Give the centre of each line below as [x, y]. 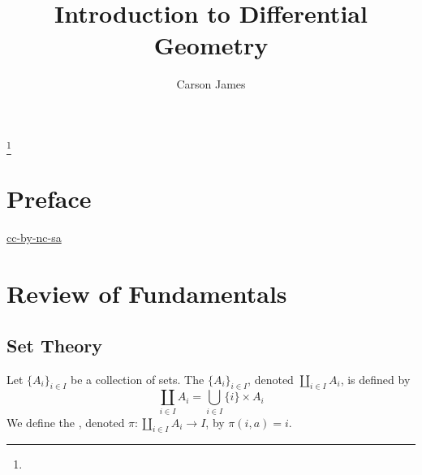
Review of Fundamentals [147, 294]
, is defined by [375, 379]
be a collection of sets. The [137, 379]
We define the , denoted [66, 422]
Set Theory [54, 345]
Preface [49, 199]
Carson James [211, 84]
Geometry [211, 45]
